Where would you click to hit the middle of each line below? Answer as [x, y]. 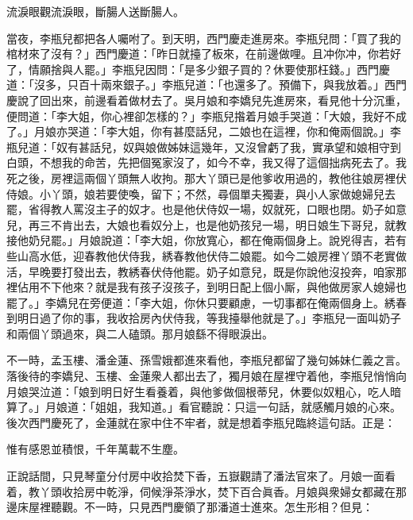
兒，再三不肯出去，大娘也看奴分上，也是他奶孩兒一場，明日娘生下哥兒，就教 [206, 224]
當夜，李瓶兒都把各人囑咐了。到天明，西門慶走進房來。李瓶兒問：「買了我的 [204, 38]
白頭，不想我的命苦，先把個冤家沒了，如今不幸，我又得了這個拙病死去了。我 [206, 162]
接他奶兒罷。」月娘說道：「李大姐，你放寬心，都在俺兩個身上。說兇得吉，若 [201, 240]
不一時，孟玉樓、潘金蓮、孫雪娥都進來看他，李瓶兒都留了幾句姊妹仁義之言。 [206, 360]
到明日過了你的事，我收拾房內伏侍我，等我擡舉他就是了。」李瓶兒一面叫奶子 [204, 318]
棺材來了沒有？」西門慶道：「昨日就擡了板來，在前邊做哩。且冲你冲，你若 [198, 54]
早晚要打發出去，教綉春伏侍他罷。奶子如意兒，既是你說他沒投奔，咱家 [212, 271]
